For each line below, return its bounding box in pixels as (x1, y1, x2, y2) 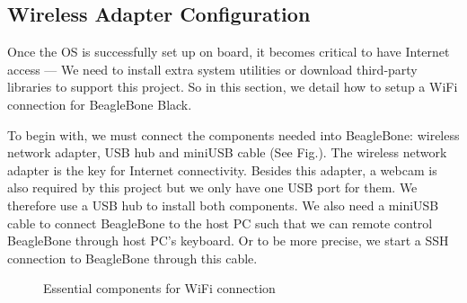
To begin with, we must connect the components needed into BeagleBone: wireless (7, 125, 460, 144)
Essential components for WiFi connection (43, 279, 276, 298)
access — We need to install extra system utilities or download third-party (7, 59, 418, 78)
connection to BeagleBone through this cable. (7, 248, 258, 267)
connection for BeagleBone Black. (7, 94, 192, 113)
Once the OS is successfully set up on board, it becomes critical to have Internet (7, 42, 450, 61)
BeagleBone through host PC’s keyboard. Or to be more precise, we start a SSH (7, 231, 449, 250)
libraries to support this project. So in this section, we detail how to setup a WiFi (7, 77, 458, 96)
